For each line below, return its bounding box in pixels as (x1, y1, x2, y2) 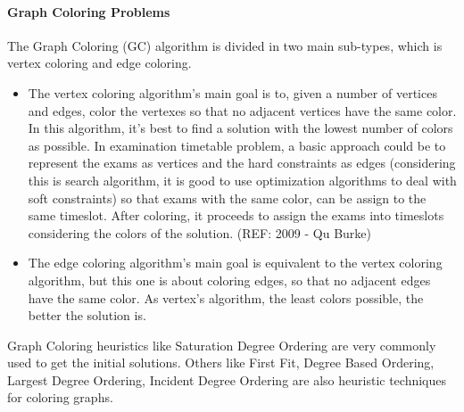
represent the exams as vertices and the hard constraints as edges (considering (28, 153, 456, 172)
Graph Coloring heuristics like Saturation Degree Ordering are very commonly (7, 335, 436, 354)
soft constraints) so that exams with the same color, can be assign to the (28, 188, 427, 207)
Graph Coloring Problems (7, 2, 170, 21)
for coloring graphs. (7, 388, 113, 407)
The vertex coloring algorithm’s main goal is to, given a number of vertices (28, 83, 437, 102)
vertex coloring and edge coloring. (7, 54, 192, 72)
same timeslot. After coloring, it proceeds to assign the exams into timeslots (28, 206, 444, 225)
